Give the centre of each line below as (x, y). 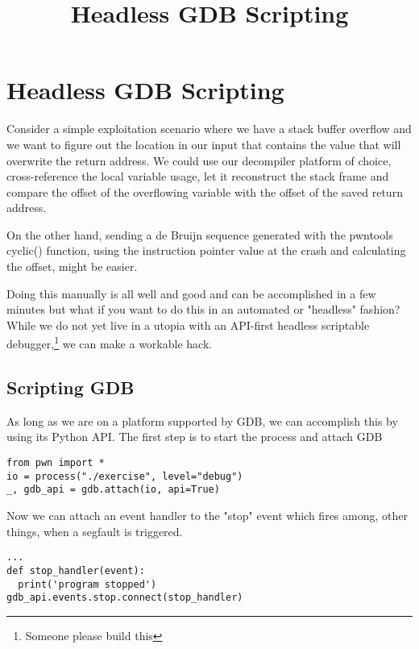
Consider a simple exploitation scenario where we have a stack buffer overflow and (209, 129)
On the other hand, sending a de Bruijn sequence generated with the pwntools (200, 234)
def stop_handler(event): (76, 570)
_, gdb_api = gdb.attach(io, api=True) (113, 490)
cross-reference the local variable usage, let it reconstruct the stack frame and (198, 176)
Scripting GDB (71, 387)
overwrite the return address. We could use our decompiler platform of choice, (199, 160)
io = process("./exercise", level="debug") (125, 476)
